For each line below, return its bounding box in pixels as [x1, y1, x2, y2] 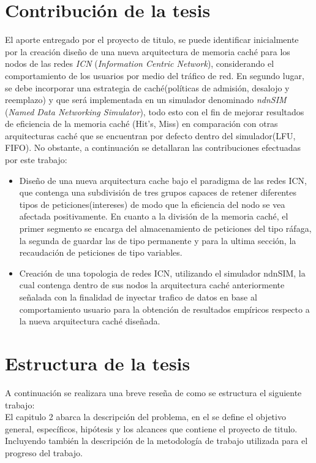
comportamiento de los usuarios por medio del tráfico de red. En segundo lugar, [5, 69, 304, 82]
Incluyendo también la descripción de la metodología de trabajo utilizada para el [5, 434, 308, 447]
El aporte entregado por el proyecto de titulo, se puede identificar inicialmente [5, 33, 299, 46]
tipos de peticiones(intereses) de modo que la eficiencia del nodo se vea [19, 197, 285, 210]
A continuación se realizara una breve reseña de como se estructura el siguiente [5, 386, 302, 399]
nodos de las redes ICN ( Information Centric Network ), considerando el [5, 57, 274, 70]
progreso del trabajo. [5, 446, 83, 459]
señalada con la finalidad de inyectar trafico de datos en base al [19, 291, 257, 303]
